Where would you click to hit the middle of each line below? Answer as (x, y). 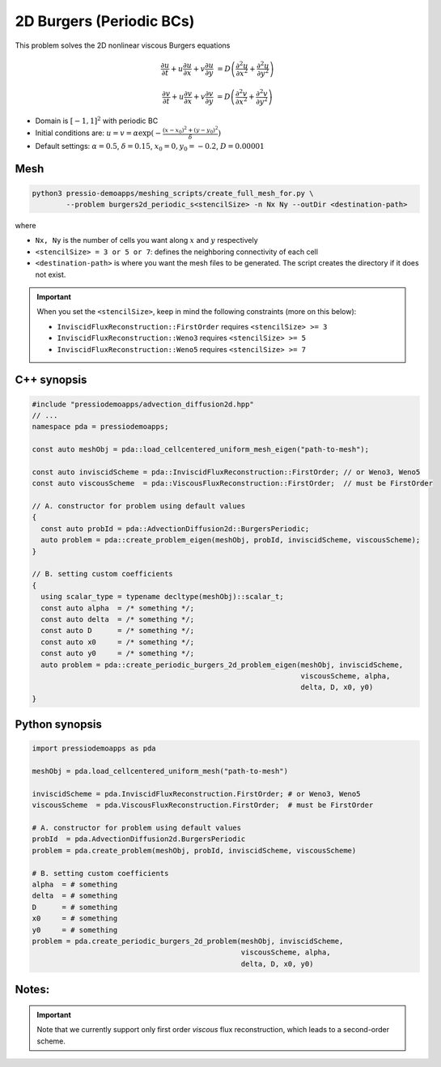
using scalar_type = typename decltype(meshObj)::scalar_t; (162, 597)
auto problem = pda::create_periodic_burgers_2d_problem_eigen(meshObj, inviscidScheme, (222, 665)
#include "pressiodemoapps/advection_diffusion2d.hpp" (143, 404)
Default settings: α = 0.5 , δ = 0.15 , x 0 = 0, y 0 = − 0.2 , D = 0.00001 (150, 147)
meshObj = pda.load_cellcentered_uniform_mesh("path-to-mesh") (160, 772)
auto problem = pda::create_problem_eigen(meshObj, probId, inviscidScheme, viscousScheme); (231, 540)
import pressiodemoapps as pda (94, 748)
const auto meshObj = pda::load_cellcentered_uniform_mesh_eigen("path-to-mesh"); (201, 450)
